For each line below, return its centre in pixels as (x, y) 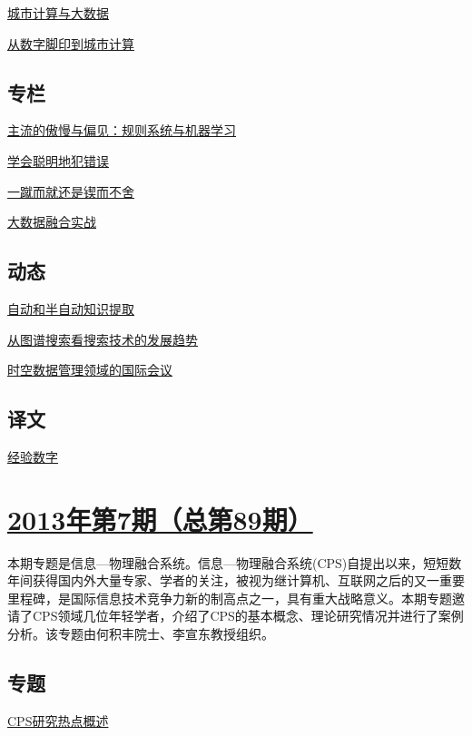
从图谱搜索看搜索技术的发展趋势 (103, 339)
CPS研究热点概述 (58, 720)
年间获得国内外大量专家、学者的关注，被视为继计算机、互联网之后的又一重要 (236, 580)
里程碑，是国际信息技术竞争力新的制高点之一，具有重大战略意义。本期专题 (230, 598)
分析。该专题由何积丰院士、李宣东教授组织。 (141, 634)
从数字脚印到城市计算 (71, 43)
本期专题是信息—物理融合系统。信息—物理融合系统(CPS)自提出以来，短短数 (235, 562)
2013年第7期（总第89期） (160, 519)
